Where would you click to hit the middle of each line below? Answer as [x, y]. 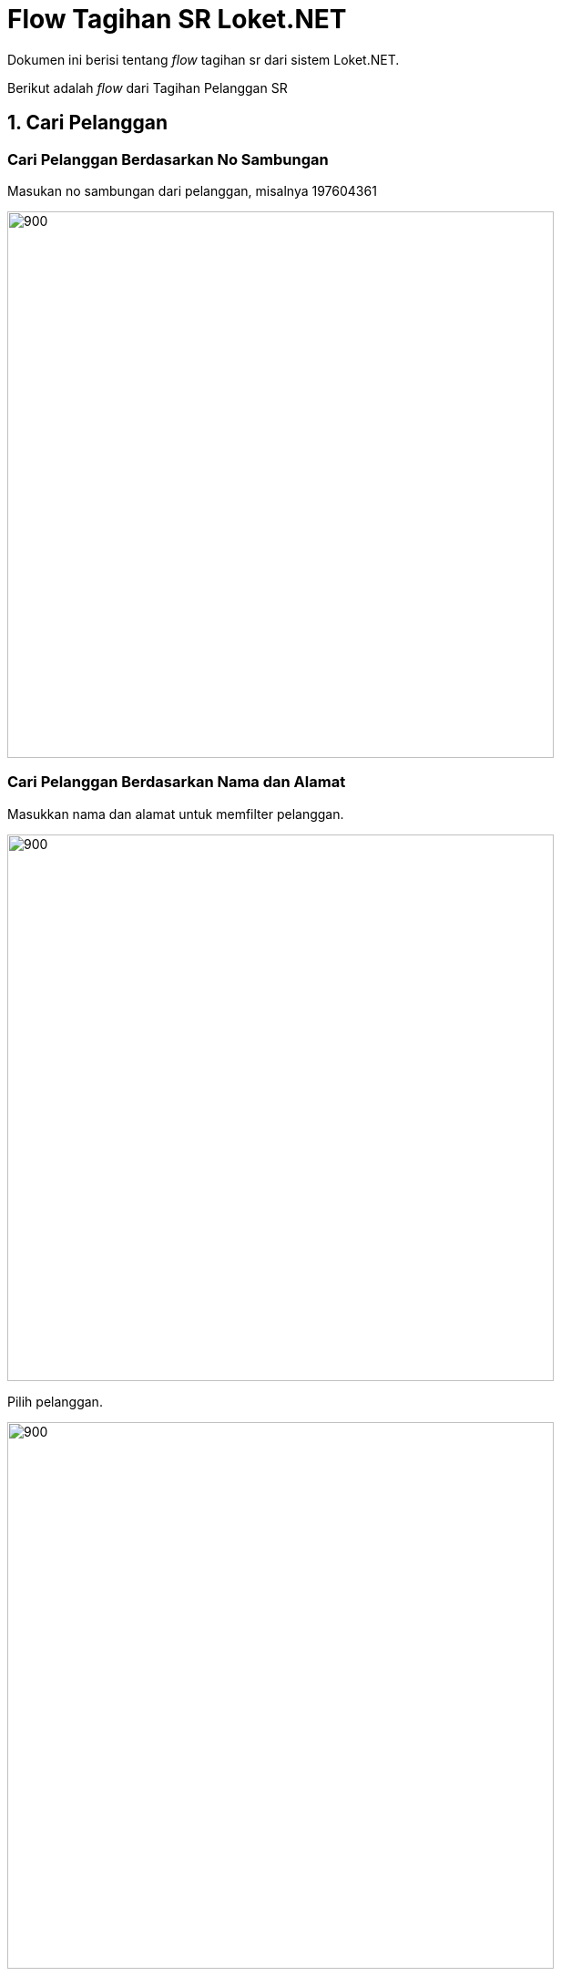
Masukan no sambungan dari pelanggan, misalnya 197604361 [192, 190]
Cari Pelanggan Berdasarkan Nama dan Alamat [177, 782]
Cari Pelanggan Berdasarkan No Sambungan [168, 159]
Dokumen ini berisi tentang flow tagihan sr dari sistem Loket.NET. [204, 59]
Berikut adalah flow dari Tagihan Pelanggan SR [148, 87]
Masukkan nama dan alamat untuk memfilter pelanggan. [176, 814]
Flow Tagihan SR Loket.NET [177, 19]
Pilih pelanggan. [55, 1401]
